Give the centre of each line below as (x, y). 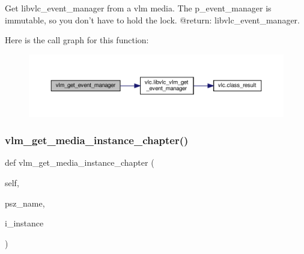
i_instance (24, 223)
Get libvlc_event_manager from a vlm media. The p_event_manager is (138, 8)
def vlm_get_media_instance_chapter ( (80, 162)
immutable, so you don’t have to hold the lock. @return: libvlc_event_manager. (152, 20)
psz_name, (25, 203)
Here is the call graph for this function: (77, 40)
